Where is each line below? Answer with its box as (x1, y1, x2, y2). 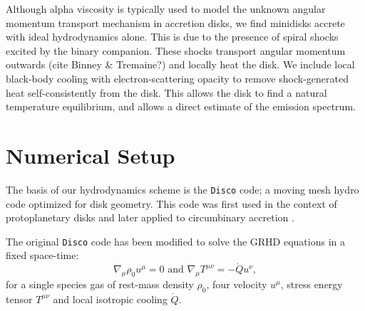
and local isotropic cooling (53, 291, 168, 306)
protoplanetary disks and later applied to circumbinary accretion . (6, 210, 294, 225)
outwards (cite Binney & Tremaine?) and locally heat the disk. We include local (6, 57, 355, 72)
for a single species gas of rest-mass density (6, 276, 194, 291)
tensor (6, 291, 33, 306)
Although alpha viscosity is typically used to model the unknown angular (6, 1, 326, 16)
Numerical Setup (6, 140, 175, 169)
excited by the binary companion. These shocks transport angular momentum (6, 43, 346, 58)
